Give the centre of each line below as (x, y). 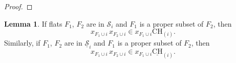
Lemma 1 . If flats (33, 23)
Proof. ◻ (18, 6)
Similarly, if (22, 43)
